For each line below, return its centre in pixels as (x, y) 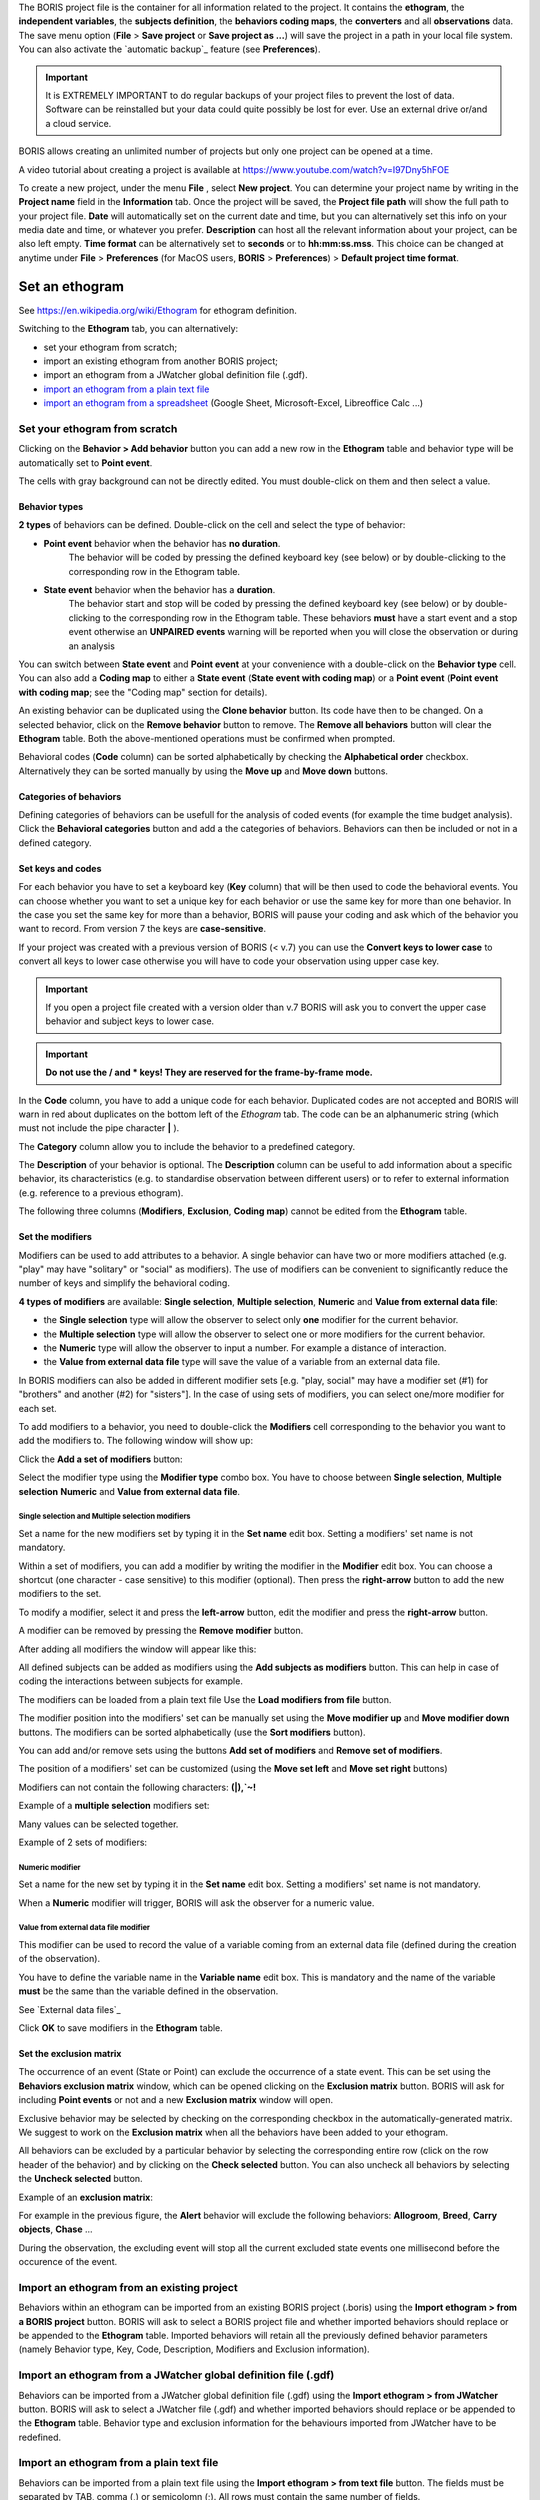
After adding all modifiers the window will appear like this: (137, 1649)
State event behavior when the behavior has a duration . (159, 589)
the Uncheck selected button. (81, 2179)
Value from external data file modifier (84, 1928)
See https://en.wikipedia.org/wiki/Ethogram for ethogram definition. (157, 310)
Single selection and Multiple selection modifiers (104, 1516)
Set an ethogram (71, 286)
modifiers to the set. (60, 1594)
